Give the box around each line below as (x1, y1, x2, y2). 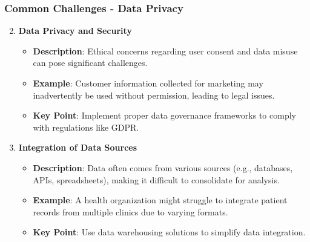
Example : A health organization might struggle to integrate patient (33, 194, 288, 206)
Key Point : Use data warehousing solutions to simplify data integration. (33, 226, 306, 238)
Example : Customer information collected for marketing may (33, 77, 263, 89)
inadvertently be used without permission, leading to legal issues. (33, 88, 275, 101)
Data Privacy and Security (18, 24, 132, 37)
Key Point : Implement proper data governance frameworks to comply (33, 109, 296, 122)
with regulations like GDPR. (33, 120, 139, 133)
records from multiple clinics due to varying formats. (33, 205, 228, 218)
